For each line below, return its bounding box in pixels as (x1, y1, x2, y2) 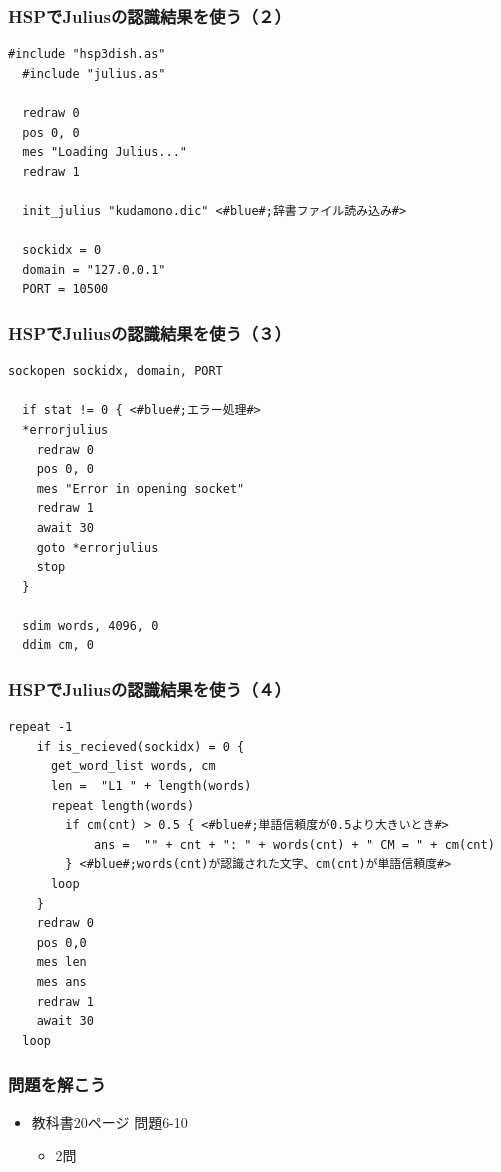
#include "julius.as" (22, 66, 166, 81)
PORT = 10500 (22, 282, 109, 297)
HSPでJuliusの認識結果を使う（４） (8, 676, 291, 701)
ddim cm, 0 (22, 638, 94, 653)
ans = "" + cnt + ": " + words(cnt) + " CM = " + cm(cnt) (93, 837, 495, 852)
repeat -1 (8, 720, 73, 735)
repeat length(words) (50, 798, 195, 813)
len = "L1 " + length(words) (50, 779, 252, 794)
